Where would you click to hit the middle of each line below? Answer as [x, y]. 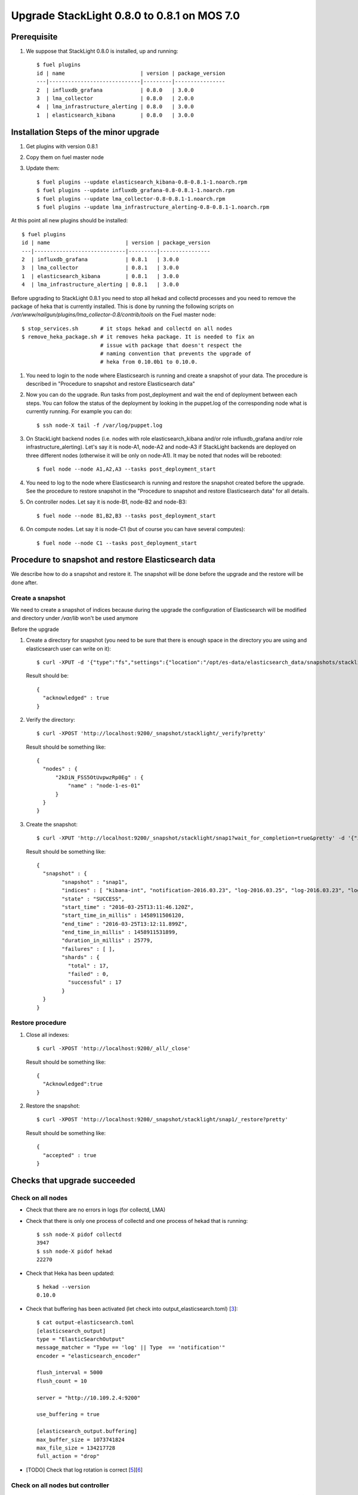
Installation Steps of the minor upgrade [85, 132]
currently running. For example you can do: [79, 411]
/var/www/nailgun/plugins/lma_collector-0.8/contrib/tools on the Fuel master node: [113, 315]
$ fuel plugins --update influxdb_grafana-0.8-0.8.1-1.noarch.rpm [136, 190]
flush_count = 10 [62, 1381]
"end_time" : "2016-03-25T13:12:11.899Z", [125, 924]
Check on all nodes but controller [60, 1485]
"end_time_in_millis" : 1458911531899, [120, 932]
